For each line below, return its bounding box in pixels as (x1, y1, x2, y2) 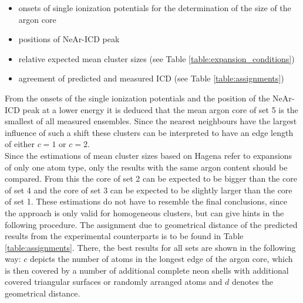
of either (5, 138, 35, 150)
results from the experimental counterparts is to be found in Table (5, 230, 244, 242)
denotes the (232, 275, 274, 288)
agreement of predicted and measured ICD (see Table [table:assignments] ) (18, 72, 284, 84)
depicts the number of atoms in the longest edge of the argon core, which (30, 253, 293, 265)
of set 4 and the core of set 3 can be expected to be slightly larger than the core (5, 183, 292, 196)
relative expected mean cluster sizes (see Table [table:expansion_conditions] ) (18, 52, 295, 64)
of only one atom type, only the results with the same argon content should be (5, 161, 288, 173)
